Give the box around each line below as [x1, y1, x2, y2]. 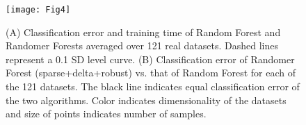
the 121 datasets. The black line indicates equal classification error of [6, 79, 300, 94]
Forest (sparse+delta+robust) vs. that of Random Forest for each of [6, 65, 296, 80]
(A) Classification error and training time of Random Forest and [6, 24, 281, 39]
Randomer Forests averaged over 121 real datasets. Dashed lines [6, 38, 279, 53]
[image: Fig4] [6, 5, 71, 15]
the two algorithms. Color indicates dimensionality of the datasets [6, 92, 287, 107]
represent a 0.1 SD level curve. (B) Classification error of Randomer [6, 51, 295, 66]
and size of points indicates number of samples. [6, 106, 207, 121]
